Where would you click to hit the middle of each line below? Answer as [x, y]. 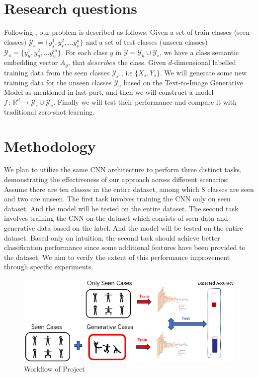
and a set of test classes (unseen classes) [147, 41]
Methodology [50, 146]
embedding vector [31, 62]
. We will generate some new [203, 72]
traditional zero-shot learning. [49, 111]
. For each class [84, 52]
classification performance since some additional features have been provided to [125, 247]
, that [77, 62]
